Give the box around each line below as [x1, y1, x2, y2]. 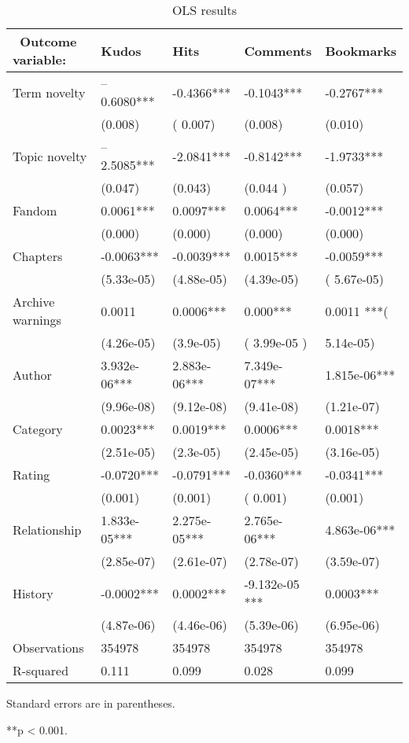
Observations [13, 638, 84, 657]
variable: [13, 50, 67, 68]
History [13, 583, 53, 602]
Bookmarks [325, 41, 396, 60]
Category [13, 420, 63, 438]
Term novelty [13, 83, 86, 101]
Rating [13, 465, 50, 484]
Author [13, 365, 52, 384]
